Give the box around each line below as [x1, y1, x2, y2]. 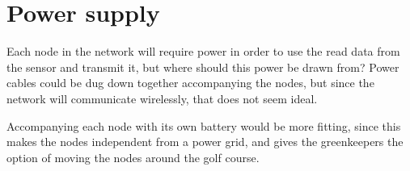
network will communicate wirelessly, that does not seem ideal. [6, 90, 318, 106]
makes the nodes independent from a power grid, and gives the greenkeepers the [6, 133, 404, 150]
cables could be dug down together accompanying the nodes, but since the [6, 74, 374, 91]
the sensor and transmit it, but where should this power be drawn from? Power [6, 58, 399, 75]
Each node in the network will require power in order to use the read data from [6, 43, 400, 60]
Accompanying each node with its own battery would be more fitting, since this [6, 117, 401, 134]
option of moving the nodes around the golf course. [6, 148, 260, 165]
